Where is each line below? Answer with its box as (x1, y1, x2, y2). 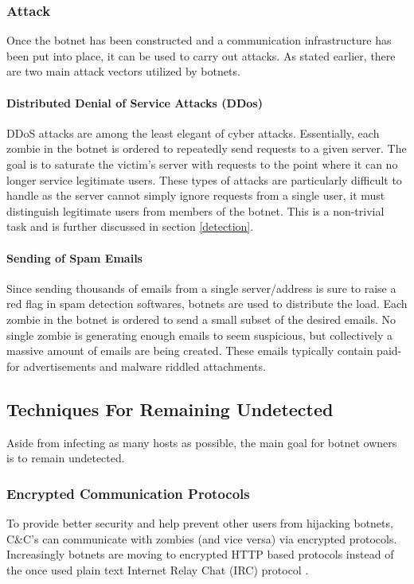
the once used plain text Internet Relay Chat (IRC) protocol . (6, 561, 309, 578)
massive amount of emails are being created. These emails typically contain (6, 342, 373, 359)
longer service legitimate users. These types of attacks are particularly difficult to (6, 171, 402, 188)
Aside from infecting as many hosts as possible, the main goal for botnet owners (6, 434, 397, 450)
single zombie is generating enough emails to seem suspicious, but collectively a (6, 326, 393, 343)
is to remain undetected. (6, 450, 125, 466)
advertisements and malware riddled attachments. (23, 357, 266, 374)
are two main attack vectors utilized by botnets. (6, 63, 240, 80)
